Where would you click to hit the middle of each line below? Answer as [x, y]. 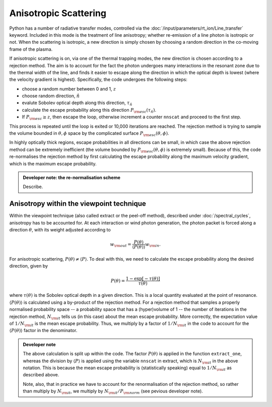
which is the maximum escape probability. [53, 164]
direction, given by [28, 266]
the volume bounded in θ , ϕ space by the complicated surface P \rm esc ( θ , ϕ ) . [89, 134]
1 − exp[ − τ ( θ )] [143, 278]
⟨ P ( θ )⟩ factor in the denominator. [43, 331]
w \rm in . [153, 245]
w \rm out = [121, 245]
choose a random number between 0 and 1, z [69, 89]
